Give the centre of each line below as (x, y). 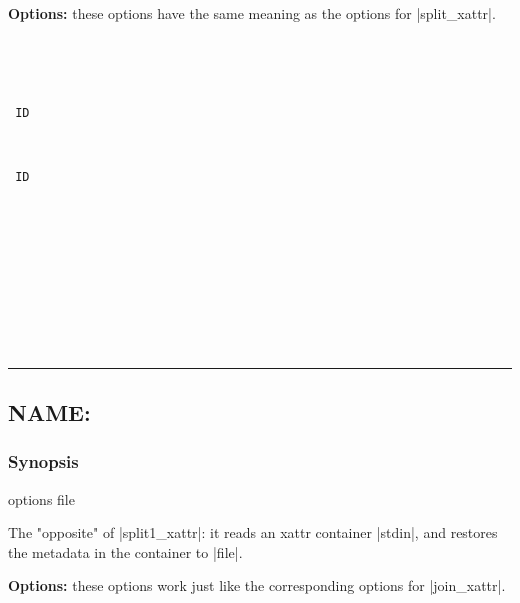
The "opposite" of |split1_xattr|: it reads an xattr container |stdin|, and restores (253, 532)
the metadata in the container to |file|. (125, 551)
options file (41, 498)
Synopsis (43, 461)
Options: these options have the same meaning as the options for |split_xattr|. (252, 13)
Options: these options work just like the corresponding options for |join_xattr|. (257, 585)
